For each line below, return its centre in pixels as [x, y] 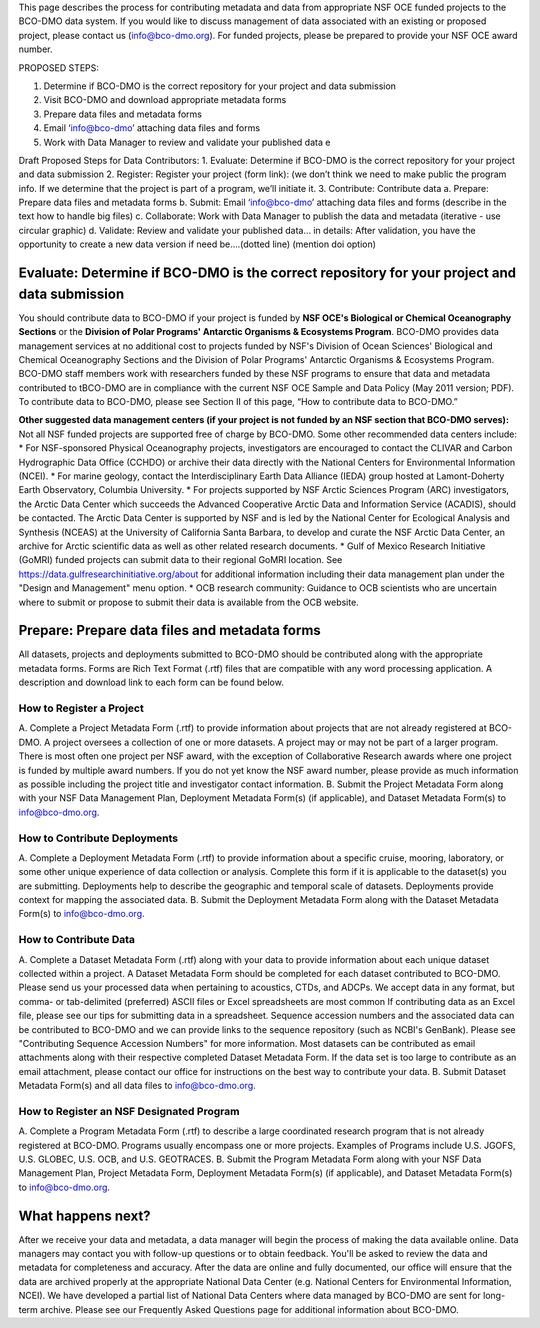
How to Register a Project [81, 708]
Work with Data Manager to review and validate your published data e [187, 142]
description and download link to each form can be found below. [151, 682]
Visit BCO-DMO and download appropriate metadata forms [165, 100]
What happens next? [84, 1215]
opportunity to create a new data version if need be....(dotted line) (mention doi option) [197, 244]
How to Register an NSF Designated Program [129, 1111]
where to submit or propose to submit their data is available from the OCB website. [188, 602]
